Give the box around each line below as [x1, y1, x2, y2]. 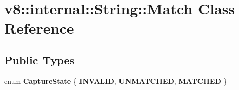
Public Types [4, 52, 75, 67]
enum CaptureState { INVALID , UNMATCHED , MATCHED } [4, 75, 227, 86]
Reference [4, 18, 74, 38]
